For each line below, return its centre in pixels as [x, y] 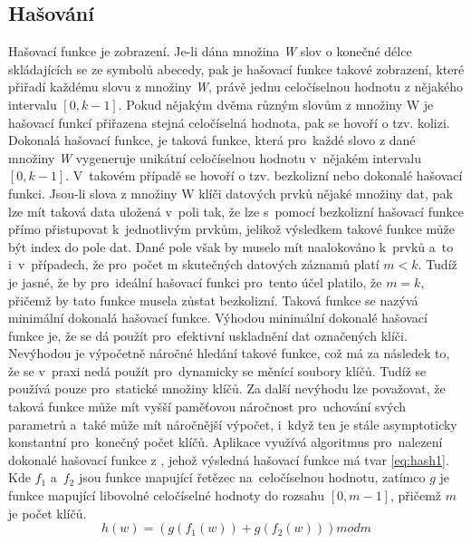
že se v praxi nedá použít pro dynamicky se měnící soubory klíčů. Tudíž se [217, 370]
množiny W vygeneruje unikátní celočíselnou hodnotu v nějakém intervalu [215, 157]
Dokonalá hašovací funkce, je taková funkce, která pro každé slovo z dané [212, 140]
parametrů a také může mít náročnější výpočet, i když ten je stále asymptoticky [233, 424]
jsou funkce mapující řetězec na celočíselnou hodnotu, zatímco [252, 477]
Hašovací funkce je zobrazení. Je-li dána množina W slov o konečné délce [210, 51]
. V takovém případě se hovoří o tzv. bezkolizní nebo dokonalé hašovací [264, 175]
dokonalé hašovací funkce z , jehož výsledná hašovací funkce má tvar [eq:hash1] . [229, 459]
